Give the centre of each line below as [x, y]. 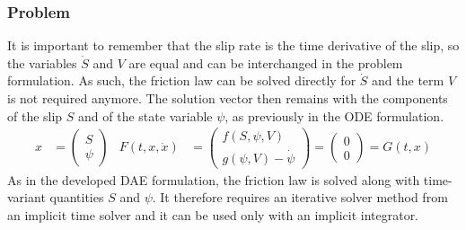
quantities [77, 197]
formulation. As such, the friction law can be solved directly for [182, 80]
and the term [408, 80]
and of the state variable [145, 115]
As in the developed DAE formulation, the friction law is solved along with [214, 179]
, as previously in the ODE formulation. [334, 115]
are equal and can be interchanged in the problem [266, 62]
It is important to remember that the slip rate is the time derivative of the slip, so [233, 45]
